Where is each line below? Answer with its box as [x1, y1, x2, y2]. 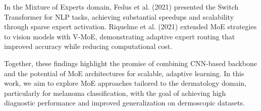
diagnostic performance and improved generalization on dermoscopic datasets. [4, 97, 245, 108]
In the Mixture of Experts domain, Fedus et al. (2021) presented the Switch [4, 2, 239, 12]
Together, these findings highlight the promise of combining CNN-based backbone [4, 58, 257, 68]
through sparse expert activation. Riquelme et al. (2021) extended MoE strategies [4, 21, 257, 32]
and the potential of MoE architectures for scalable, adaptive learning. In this [4, 68, 244, 78]
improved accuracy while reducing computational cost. [4, 41, 173, 51]
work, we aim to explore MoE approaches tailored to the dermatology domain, [4, 78, 246, 88]
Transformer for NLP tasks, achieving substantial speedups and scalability [4, 11, 234, 22]
